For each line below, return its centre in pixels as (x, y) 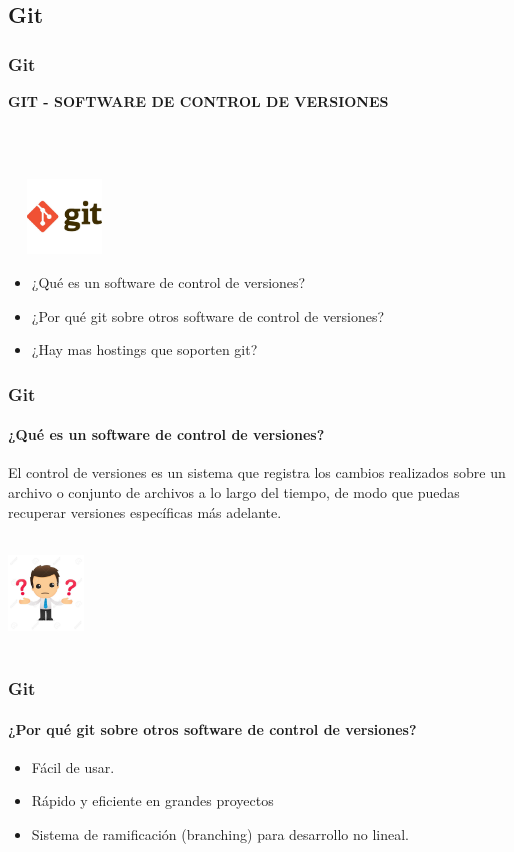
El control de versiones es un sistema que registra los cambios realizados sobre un (257, 472)
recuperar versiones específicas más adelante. (145, 511)
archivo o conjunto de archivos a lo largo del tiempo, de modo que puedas (234, 491)
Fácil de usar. (73, 766)
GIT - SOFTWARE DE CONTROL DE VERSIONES (198, 101)
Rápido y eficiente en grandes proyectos (152, 800)
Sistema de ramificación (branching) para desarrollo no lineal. (220, 833)
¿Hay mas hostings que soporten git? (144, 349)
